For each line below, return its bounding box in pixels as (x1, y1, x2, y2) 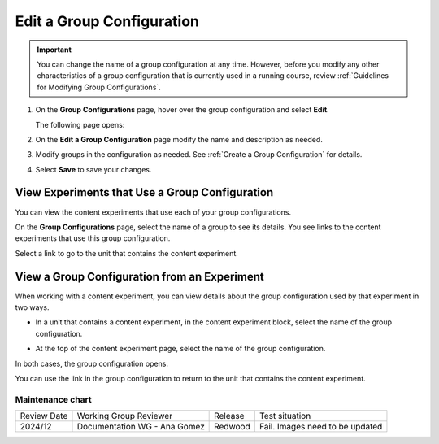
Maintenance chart (15, 394, 93, 405)
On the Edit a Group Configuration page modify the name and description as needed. (35, 134, 323, 144)
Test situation (259, 411, 311, 422)
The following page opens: (35, 120, 125, 129)
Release (214, 411, 245, 422)
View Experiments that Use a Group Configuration (15, 185, 274, 199)
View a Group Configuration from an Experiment (15, 269, 264, 284)
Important (37, 45, 72, 54)
